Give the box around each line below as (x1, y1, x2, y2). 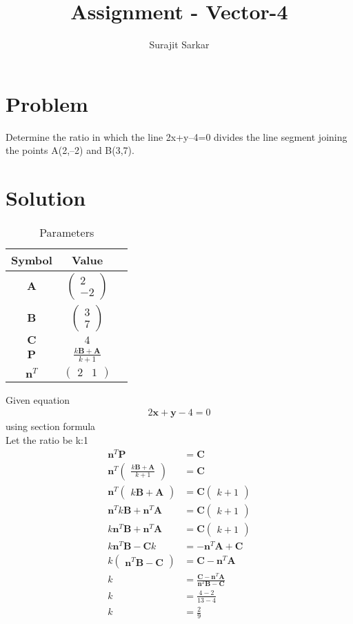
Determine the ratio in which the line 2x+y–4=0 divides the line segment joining (6, 129, 347, 144)
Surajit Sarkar (149, 37, 210, 52)
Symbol (11, 251, 52, 268)
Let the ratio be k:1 (6, 433, 89, 447)
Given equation (6, 392, 70, 407)
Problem (6, 89, 88, 117)
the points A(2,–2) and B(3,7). (6, 143, 134, 157)
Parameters (39, 224, 94, 240)
